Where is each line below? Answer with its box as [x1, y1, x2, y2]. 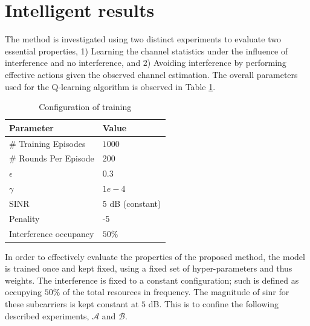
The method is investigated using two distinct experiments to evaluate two [5, 33, 281, 45]
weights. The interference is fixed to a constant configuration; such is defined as [5, 273, 299, 286]
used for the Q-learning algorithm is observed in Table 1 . [5, 80, 216, 93]
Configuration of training [39, 100, 132, 113]
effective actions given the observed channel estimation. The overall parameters [5, 68, 298, 80]
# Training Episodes [9, 137, 86, 149]
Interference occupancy [9, 227, 94, 240]
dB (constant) [109, 197, 161, 209]
